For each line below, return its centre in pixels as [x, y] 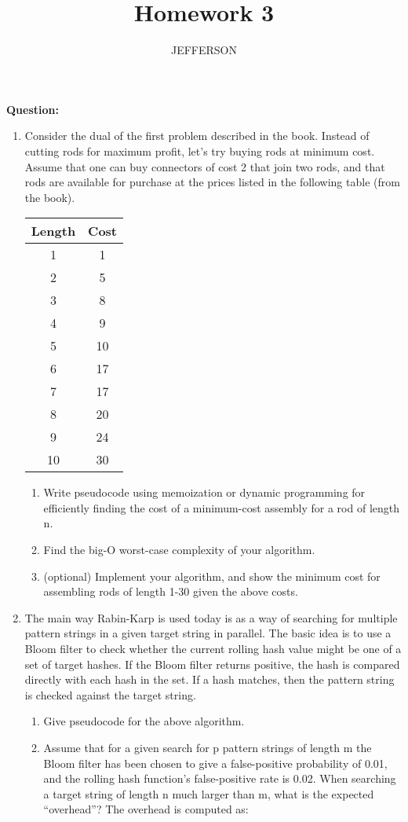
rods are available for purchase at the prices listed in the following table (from [212, 182]
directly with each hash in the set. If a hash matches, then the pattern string [209, 679]
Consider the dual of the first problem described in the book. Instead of [197, 136]
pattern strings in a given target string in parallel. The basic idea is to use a [208, 633]
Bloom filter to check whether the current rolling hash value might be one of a [213, 649]
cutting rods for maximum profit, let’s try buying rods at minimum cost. [200, 150]
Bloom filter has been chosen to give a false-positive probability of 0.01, [215, 763]
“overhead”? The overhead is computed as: [146, 809]
